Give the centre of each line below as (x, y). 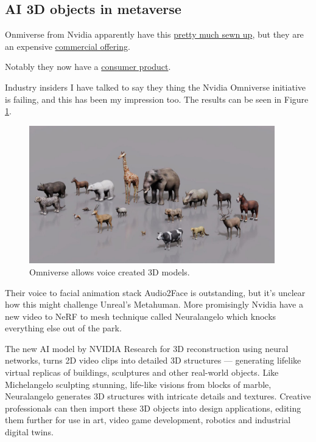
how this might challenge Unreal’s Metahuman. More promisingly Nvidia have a (154, 304)
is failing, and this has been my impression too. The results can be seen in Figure (157, 99)
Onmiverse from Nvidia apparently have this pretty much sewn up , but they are (154, 34)
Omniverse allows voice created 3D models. (110, 271)
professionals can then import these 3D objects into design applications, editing (153, 408)
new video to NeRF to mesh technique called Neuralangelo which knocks (141, 316)
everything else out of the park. (63, 328)
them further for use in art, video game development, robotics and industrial (148, 420)
